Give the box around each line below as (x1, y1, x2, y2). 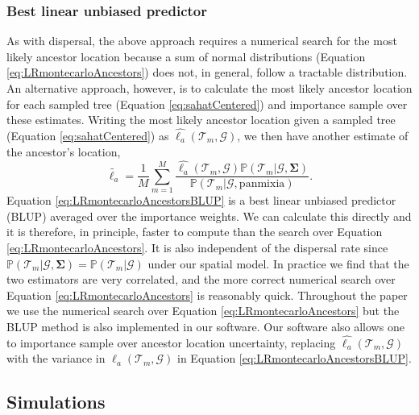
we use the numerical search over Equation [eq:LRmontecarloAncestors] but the (6, 302, 400, 319)
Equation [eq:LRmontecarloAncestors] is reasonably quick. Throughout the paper (6, 286, 408, 303)
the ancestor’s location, (6, 143, 121, 160)
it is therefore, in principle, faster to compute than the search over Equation (6, 223, 383, 240)
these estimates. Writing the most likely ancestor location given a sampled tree (6, 111, 396, 128)
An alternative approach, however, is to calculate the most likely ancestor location (6, 80, 413, 96)
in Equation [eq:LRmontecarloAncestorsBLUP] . (177, 350, 412, 367)
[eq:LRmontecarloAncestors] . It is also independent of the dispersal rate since (6, 239, 388, 255)
